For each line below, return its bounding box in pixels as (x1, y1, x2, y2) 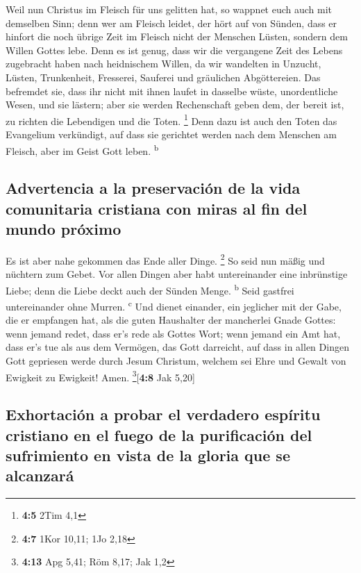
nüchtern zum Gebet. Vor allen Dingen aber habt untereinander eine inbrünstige (6, 267, 348, 281)
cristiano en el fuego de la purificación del (6, 424, 312, 445)
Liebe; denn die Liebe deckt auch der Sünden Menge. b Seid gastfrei (6, 281, 294, 297)
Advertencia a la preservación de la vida (6, 177, 301, 199)
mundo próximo (6, 218, 121, 240)
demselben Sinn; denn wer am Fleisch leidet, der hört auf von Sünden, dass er (6, 15, 337, 30)
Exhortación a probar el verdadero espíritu (6, 404, 321, 425)
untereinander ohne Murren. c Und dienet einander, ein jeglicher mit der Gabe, (6, 297, 342, 313)
